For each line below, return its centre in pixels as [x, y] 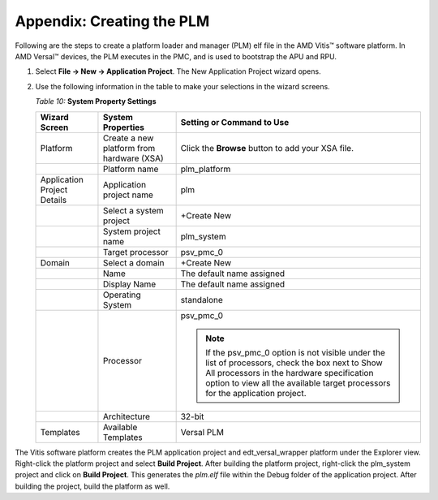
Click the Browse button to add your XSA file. [267, 148]
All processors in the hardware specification [290, 373]
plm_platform [206, 169]
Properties [124, 127]
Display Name [129, 284]
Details [54, 200]
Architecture [126, 416]
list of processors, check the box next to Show [294, 363]
